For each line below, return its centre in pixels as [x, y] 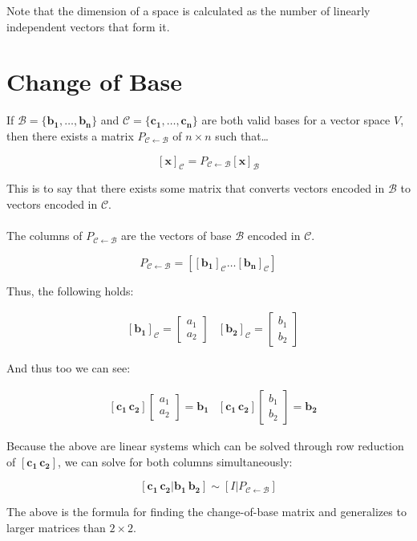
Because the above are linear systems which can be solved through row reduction [205, 445]
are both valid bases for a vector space [296, 120]
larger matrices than [56, 527]
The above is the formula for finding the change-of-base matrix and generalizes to [206, 512]
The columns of [45, 236]
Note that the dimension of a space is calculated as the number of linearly [188, 10]
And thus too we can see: [69, 368]
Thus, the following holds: [70, 290]
